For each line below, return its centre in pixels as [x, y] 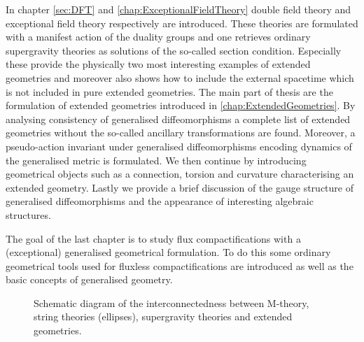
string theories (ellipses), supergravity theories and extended [163, 316]
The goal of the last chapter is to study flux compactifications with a [153, 238]
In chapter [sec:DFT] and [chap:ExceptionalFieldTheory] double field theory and [178, 9]
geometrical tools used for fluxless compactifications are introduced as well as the [180, 265]
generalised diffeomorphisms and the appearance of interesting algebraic [160, 201]
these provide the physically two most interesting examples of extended [158, 64]
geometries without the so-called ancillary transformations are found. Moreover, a [181, 133]
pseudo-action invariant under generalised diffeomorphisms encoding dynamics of [179, 146]
